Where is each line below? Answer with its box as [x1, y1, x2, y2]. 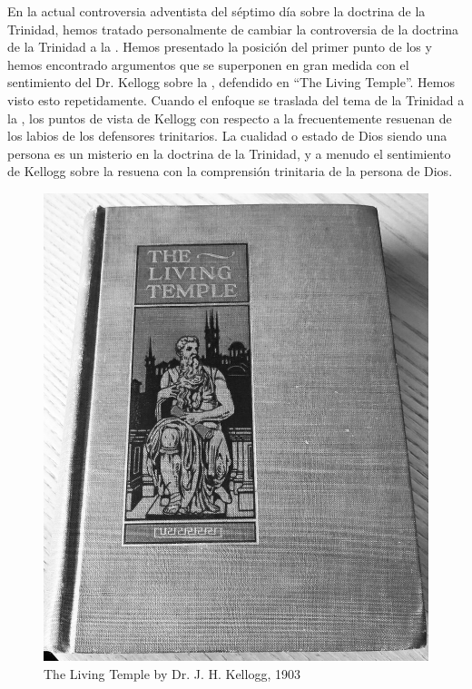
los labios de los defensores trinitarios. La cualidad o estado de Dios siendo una [7, 126, 447, 145]
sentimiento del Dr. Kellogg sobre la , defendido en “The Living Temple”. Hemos [7, 73, 455, 92]
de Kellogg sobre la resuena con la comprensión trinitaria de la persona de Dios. [7, 162, 453, 181]
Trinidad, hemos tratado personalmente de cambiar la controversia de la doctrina [7, 19, 459, 38]
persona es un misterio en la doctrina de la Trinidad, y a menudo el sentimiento [7, 143, 451, 162]
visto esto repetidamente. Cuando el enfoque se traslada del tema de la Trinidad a [7, 90, 465, 109]
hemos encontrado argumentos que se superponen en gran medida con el [7, 54, 409, 74]
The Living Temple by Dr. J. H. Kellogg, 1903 [44, 664, 300, 683]
